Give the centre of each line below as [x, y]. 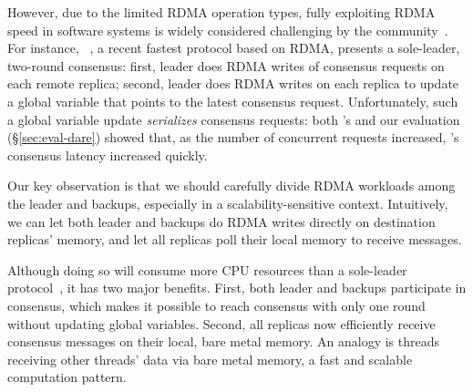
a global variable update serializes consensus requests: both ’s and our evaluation [234, 119]
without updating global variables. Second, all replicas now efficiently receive [221, 323]
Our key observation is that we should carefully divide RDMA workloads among [231, 186]
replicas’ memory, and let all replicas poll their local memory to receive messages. [235, 239]
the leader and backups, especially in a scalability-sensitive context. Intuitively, [228, 203]
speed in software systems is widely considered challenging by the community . [228, 30]
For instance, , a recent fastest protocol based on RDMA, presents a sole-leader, [234, 48]
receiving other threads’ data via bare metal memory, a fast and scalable [210, 359]
